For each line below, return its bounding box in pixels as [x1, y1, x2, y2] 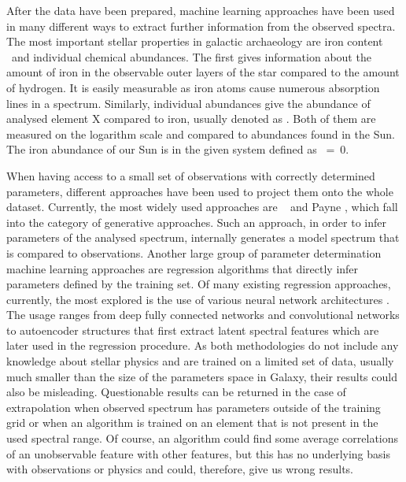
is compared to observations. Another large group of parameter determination [6, 244, 382, 261]
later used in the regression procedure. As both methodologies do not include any [6, 337, 399, 354]
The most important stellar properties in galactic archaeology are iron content [6, 33, 383, 50]
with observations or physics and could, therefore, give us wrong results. [6, 461, 353, 477]
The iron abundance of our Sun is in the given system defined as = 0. [6, 141, 349, 158]
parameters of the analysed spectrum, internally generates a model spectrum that [6, 229, 400, 246]
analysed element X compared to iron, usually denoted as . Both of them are [6, 110, 376, 127]
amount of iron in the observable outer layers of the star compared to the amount [6, 64, 400, 80]
